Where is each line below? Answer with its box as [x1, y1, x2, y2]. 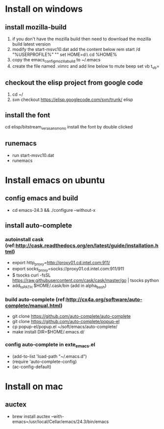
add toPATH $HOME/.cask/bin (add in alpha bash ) [12, 283, 107, 290]
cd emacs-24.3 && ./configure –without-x [12, 207, 95, 213]
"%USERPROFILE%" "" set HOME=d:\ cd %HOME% [12, 51, 117, 57]
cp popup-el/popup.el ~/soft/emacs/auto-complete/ [12, 324, 117, 329]
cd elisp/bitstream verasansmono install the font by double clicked [5, 124, 133, 131]
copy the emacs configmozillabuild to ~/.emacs [12, 57, 101, 64]
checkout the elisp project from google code [5, 78, 143, 87]
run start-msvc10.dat [12, 152, 54, 158]
